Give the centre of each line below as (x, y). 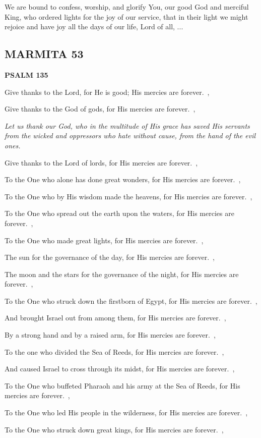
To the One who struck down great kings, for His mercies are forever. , (114, 429)
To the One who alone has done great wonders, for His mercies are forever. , (123, 179)
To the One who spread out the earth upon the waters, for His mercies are (119, 213)
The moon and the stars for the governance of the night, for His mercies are (122, 274)
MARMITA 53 (44, 54)
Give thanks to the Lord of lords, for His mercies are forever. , (101, 162)
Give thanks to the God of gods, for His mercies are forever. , (100, 109)
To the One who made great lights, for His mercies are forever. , (104, 240)
